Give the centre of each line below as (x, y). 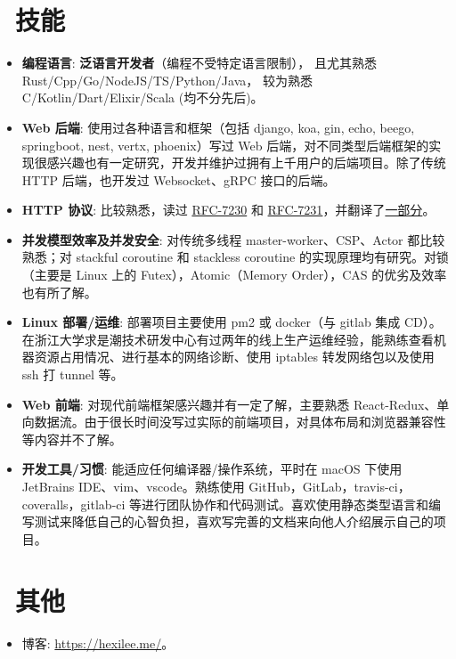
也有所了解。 (59, 292)
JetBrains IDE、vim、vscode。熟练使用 (133, 486)
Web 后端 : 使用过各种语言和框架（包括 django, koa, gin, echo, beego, (218, 127)
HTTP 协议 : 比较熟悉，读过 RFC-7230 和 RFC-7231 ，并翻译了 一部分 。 (228, 210)
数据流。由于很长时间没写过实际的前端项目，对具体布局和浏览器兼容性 (240, 422)
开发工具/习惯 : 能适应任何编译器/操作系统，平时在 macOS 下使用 (212, 469)
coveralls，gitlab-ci (73, 504)
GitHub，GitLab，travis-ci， (330, 486)
